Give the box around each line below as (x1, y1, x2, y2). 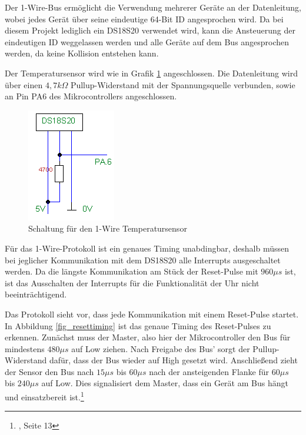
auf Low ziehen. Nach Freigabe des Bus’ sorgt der (71, 342, 250, 354)
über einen (5, 78, 43, 91)
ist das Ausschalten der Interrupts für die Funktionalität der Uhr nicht (5, 276, 260, 289)
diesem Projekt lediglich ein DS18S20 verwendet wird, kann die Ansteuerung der (5, 24, 295, 36)
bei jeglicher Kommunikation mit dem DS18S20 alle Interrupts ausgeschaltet (5, 253, 281, 266)
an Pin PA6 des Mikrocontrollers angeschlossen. (5, 90, 177, 102)
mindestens (5, 342, 45, 354)
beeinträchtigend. (5, 288, 67, 300)
